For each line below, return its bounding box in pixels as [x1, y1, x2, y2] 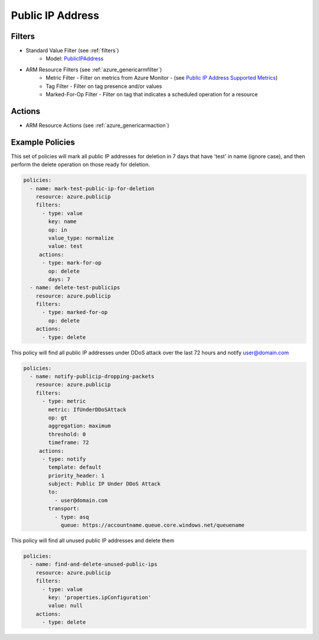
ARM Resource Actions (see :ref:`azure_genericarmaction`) [25, 122, 170, 129]
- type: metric [42, 398, 86, 404]
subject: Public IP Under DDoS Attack [48, 481, 161, 487]
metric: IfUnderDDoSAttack [48, 406, 126, 413]
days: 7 [48, 276, 71, 283]
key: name [48, 218, 77, 225]
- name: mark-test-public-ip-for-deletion [30, 185, 155, 192]
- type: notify [42, 455, 86, 462]
